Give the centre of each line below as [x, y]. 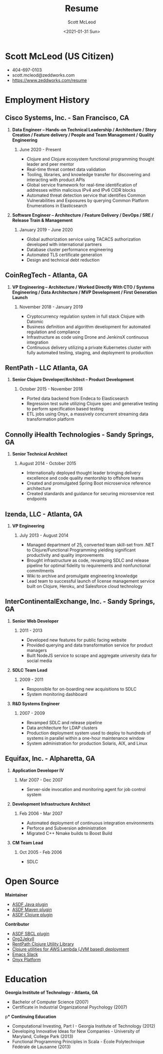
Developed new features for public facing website [76, 640]
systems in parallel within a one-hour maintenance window [86, 738]
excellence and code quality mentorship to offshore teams [85, 478]
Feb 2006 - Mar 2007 [41, 813]
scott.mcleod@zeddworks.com [43, 75]
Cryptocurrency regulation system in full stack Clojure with [86, 316]
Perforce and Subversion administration [66, 828]
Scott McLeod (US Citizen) [60, 56]
